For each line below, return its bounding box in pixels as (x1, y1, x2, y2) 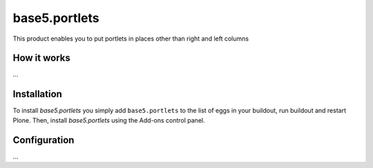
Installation (12, 88, 62, 100)
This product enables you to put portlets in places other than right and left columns (12, 34, 249, 43)
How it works (12, 52, 70, 64)
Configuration (12, 134, 75, 146)
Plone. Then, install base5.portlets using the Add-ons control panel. (12, 116, 205, 124)
